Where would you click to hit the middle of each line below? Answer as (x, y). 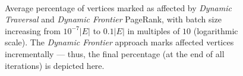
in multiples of (154, 30)
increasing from (33, 30)
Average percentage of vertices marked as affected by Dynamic (118, 7)
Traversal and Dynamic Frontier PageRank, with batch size (113, 19)
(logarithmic (216, 30)
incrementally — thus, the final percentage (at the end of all (115, 53)
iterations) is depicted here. (55, 65)
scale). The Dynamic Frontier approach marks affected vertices (119, 42)
